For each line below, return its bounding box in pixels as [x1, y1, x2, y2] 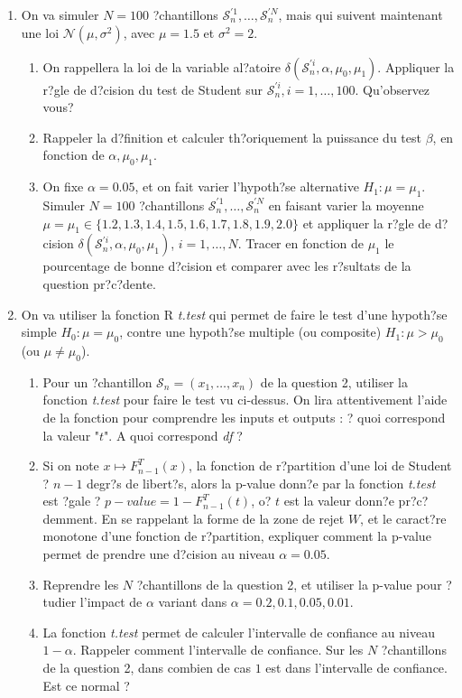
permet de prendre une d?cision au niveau [42, 544, 275, 563]
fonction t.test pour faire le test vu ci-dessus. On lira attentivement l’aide [42, 390, 448, 409]
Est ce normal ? [42, 675, 130, 694]
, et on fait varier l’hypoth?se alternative [134, 177, 359, 196]
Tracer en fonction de [245, 234, 364, 253]
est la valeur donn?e [283, 491, 394, 510]
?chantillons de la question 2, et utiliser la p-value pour [136, 574, 442, 593]
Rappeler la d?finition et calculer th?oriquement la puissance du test [42, 127, 421, 146]
